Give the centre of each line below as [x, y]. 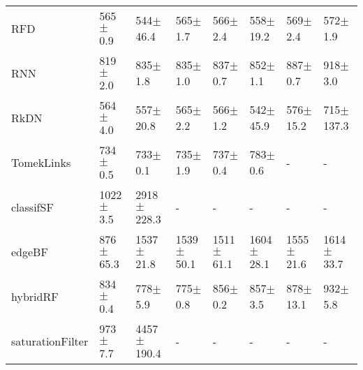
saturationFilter [50, 341]
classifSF [32, 207]
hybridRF [35, 296]
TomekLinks [41, 162]
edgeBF [30, 251]
